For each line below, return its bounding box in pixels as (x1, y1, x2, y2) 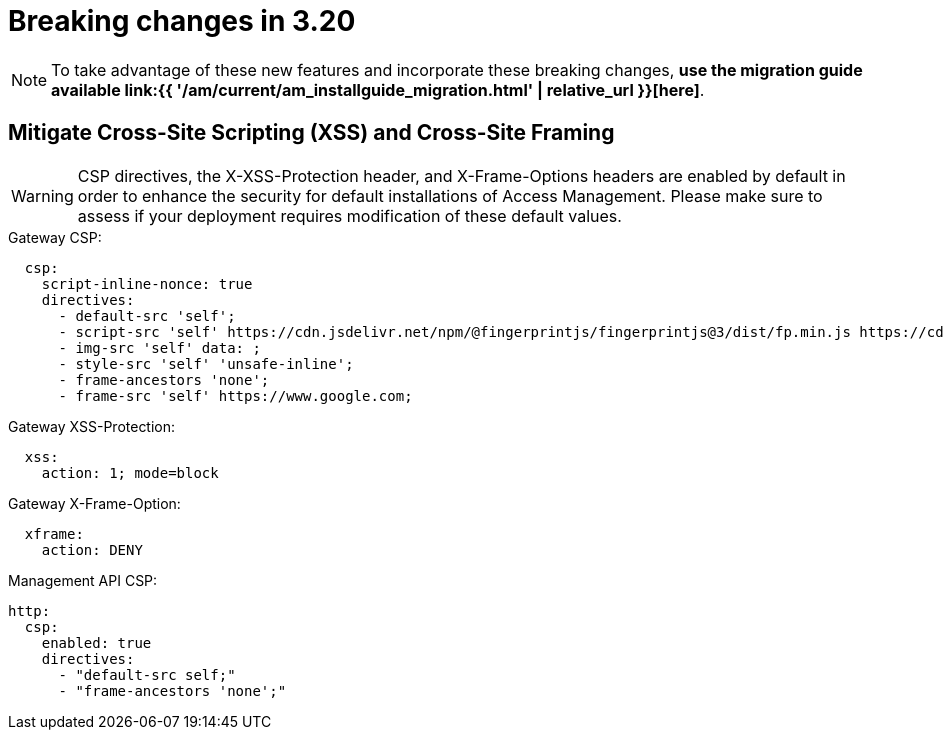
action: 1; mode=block (41, 464, 219, 481)
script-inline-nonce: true (41, 275, 253, 292)
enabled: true (41, 634, 152, 651)
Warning (11, 185, 74, 206)
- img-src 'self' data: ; (58, 339, 261, 356)
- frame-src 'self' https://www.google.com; (58, 387, 413, 404)
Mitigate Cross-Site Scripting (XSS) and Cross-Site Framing (8, 120, 615, 146)
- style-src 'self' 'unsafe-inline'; (58, 355, 354, 372)
